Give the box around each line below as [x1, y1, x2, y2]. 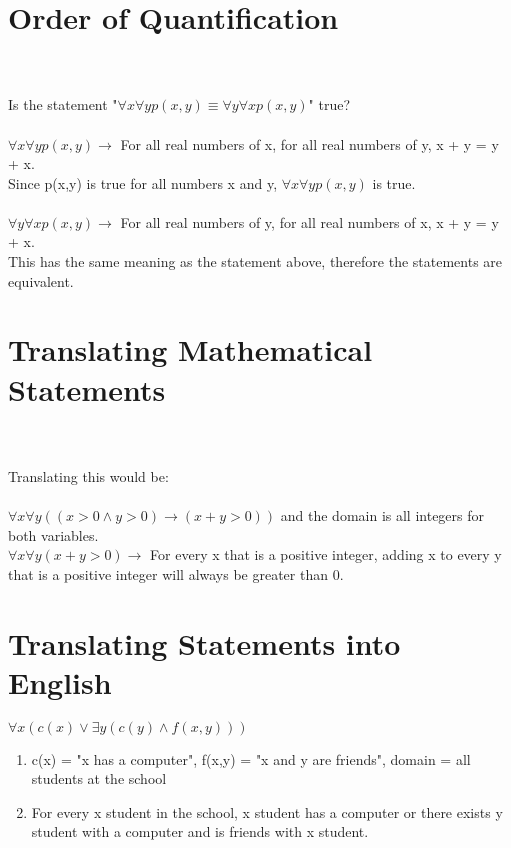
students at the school [31, 768, 167, 789]
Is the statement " [8, 94, 118, 115]
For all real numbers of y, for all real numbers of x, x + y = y [120, 211, 499, 232]
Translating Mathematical [8, 329, 373, 370]
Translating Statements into [8, 622, 401, 663]
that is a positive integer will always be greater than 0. [8, 563, 344, 584]
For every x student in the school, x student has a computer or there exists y [31, 801, 503, 822]
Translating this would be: [8, 465, 169, 486]
